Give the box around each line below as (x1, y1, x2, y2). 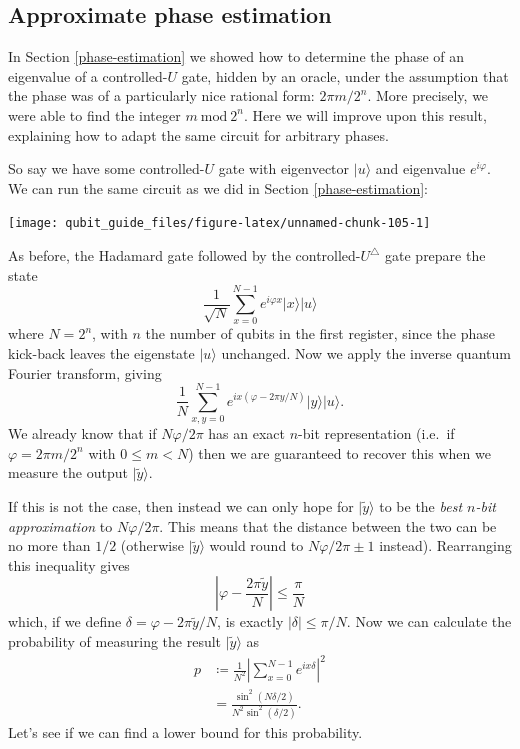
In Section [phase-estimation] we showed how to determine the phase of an (8, 46, 465, 67)
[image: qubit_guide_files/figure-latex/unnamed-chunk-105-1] (8, 216, 431, 231)
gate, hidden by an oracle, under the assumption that (181, 65, 509, 86)
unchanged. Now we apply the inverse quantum (221, 342, 511, 363)
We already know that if (8, 423, 157, 444)
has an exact (208, 423, 286, 444)
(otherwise (120, 535, 184, 556)
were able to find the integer (8, 104, 181, 125)
